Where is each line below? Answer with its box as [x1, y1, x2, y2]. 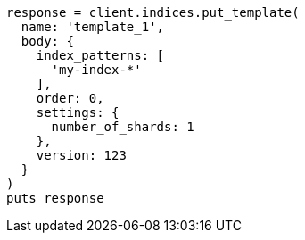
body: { [21, 34, 74, 48]
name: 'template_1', [21, 20, 165, 34]
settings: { [36, 105, 120, 120]
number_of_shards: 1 [51, 120, 194, 134]
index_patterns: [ [36, 48, 165, 62]
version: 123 [36, 148, 127, 162]
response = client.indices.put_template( [6, 5, 300, 20]
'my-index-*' [51, 62, 142, 77]
